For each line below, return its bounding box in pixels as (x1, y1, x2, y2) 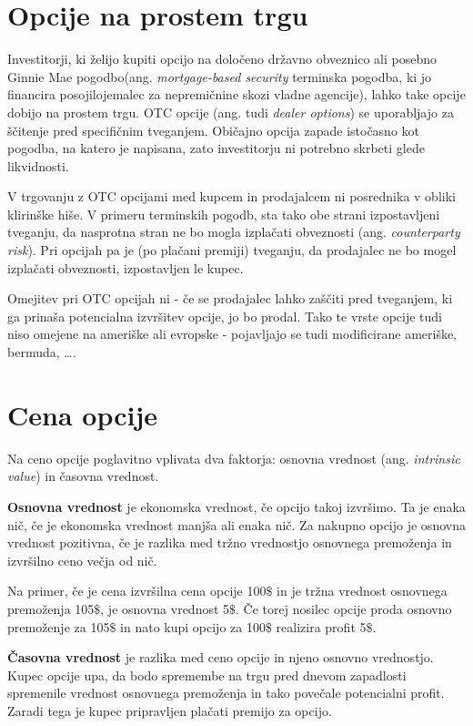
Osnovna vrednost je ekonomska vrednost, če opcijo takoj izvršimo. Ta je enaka (7, 496, 466, 516)
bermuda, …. (7, 343, 76, 362)
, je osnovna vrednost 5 (100, 598, 230, 618)
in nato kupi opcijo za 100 (120, 617, 266, 636)
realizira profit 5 (276, 617, 367, 636)
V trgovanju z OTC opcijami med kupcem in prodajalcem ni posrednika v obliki (7, 187, 456, 206)
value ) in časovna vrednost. (7, 466, 159, 486)
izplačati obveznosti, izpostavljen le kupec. (7, 258, 244, 277)
